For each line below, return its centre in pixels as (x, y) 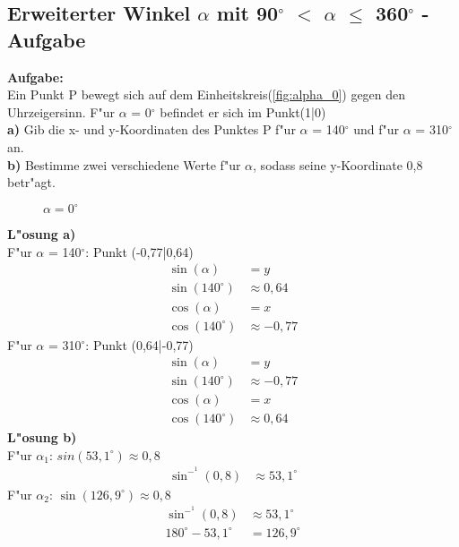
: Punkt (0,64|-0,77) (139, 344)
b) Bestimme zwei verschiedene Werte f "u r (124, 164)
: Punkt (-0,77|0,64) (139, 251)
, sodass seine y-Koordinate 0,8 (338, 164)
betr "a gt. (31, 182)
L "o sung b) (42, 437)
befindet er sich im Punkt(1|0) (243, 111)
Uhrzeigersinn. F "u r (61, 111)
